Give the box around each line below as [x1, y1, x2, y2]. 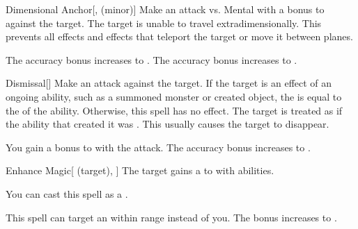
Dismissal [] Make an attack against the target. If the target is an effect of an [6, 76, 332, 90]
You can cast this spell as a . [6, 186, 128, 201]
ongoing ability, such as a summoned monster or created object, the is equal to [6, 89, 342, 103]
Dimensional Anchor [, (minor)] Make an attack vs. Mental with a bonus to [6, 2, 325, 16]
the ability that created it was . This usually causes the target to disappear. [6, 117, 329, 131]
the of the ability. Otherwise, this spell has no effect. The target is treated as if [6, 103, 343, 117]
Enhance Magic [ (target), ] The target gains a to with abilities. [6, 163, 274, 178]
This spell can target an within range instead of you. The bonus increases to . [6, 210, 337, 224]
